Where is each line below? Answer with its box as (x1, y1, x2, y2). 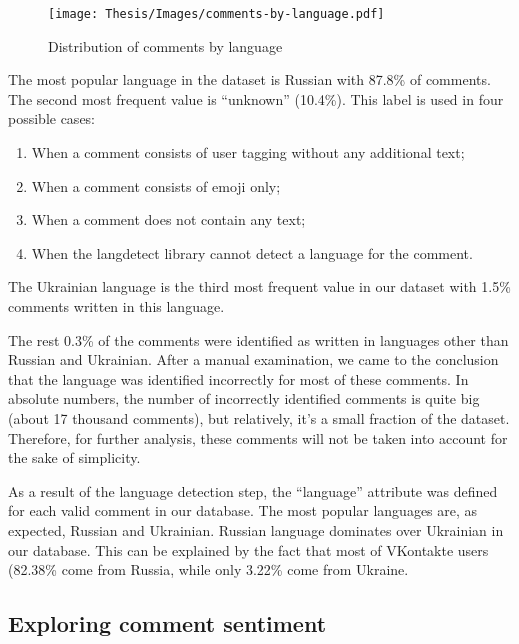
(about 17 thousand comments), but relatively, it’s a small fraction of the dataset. (8, 407, 510, 428)
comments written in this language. (8, 296, 225, 316)
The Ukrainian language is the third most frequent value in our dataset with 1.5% (8, 276, 511, 297)
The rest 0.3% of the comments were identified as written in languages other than (8, 329, 509, 350)
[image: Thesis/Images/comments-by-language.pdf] (48, 7, 385, 21)
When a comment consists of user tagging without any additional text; (31, 142, 465, 163)
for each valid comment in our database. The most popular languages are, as (8, 500, 478, 521)
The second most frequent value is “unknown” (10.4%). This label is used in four (8, 88, 504, 109)
